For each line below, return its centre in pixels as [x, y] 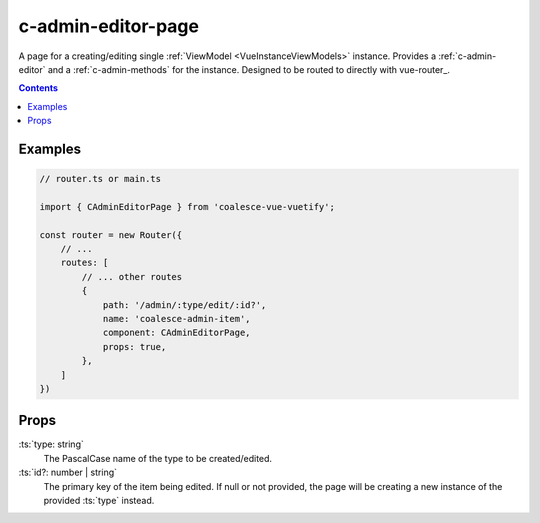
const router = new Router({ [111, 234]
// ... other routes [132, 276]
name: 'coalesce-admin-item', [176, 319]
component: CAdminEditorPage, [176, 333]
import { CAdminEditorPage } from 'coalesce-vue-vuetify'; [187, 206]
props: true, [134, 346]
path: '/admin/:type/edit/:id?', [184, 304]
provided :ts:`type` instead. [99, 501]
